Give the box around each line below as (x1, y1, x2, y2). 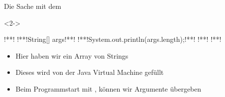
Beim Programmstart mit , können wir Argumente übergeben (15, 83, 201, 94)
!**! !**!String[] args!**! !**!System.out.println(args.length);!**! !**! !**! (4, 34, 222, 44)
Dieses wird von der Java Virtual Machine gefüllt (15, 67, 164, 77)
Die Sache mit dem (4, 1, 62, 11)
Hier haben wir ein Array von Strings (15, 50, 129, 61)
